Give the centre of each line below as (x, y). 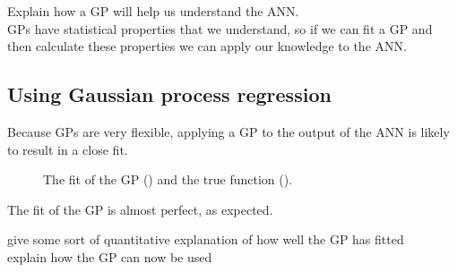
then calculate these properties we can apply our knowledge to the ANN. (207, 46)
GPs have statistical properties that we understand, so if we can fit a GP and (220, 28)
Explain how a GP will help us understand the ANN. (153, 11)
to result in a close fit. (68, 149)
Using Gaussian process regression (169, 94)
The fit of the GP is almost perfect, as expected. (140, 209)
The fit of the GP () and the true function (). (168, 179)
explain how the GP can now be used (110, 256)
